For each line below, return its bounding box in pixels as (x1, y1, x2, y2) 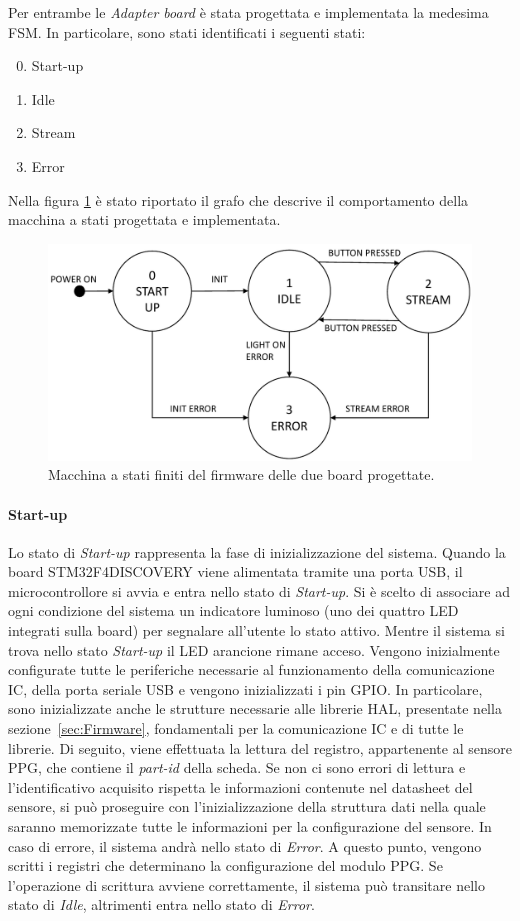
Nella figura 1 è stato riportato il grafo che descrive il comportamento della (8, 189, 469, 210)
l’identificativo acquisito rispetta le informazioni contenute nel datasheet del (8, 776, 473, 797)
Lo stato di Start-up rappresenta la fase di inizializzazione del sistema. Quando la (8, 541, 506, 562)
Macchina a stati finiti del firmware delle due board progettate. (48, 464, 435, 485)
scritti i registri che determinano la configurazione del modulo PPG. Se (8, 855, 443, 876)
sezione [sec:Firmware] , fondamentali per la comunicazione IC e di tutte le (8, 718, 464, 739)
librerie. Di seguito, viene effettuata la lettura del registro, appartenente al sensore (8, 737, 512, 758)
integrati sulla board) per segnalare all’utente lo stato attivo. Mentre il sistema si (8, 620, 505, 641)
